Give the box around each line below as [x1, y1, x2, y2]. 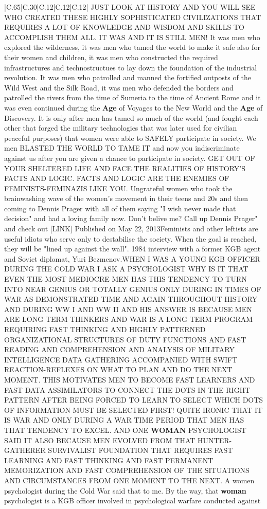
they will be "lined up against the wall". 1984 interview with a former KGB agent [4, 243, 261, 254]
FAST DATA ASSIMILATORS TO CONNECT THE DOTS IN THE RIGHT [4, 384, 251, 395]
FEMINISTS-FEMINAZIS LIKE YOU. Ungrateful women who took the [4, 183, 233, 193]
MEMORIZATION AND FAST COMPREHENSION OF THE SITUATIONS [4, 465, 250, 476]
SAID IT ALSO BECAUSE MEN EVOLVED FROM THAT [4, 434, 195, 445]
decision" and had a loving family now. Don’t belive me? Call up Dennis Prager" [4, 213, 258, 224]
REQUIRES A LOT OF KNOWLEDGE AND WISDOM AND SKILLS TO [4, 22, 244, 32]
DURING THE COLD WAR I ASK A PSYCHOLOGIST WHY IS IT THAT [4, 263, 248, 274]
